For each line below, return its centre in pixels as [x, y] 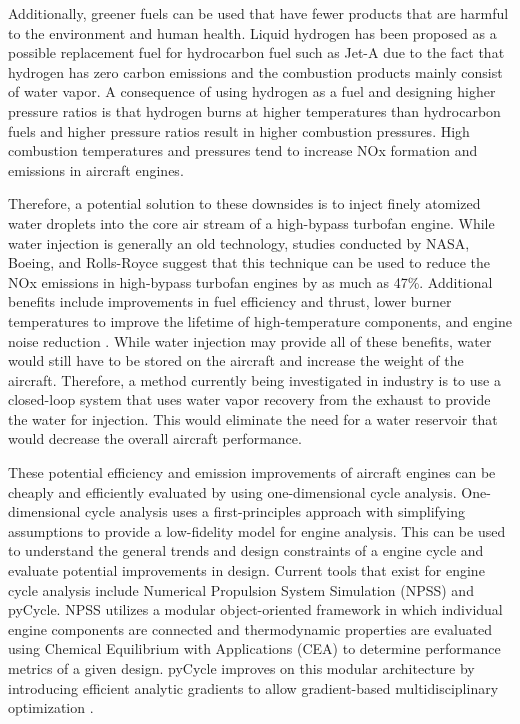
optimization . [51, 707]
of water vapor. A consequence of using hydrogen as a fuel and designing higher [252, 91]
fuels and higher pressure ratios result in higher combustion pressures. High [239, 130]
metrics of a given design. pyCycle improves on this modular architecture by [241, 668]
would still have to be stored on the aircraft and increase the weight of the [236, 360]
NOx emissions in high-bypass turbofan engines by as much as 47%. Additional [250, 281]
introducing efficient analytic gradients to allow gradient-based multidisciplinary [253, 687]
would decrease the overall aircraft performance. [155, 438]
